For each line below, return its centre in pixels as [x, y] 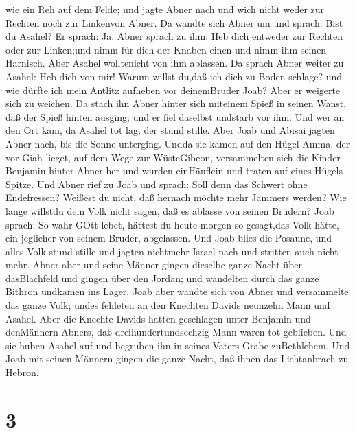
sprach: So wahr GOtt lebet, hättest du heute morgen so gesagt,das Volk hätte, [172, 224]
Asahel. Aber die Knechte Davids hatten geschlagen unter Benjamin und [158, 318]
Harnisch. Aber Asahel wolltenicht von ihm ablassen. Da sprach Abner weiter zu [175, 63]
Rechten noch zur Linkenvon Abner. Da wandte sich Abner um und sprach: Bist [174, 22]
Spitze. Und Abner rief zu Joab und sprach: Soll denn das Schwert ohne [157, 184]
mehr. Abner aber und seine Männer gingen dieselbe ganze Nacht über [154, 265]
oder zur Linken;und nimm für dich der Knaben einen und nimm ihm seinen [166, 49]
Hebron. [22, 372]
